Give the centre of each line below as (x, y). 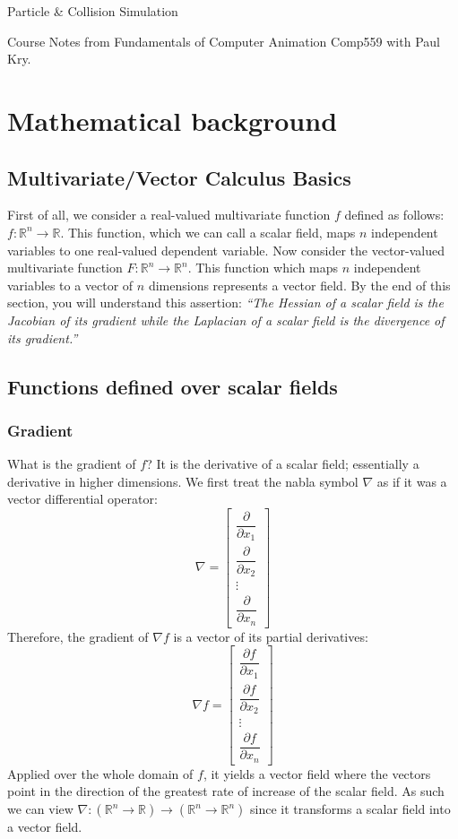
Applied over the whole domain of (100, 773)
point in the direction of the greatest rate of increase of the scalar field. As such (226, 791)
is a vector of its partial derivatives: (271, 636)
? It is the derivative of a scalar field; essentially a (283, 464)
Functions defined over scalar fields (173, 386)
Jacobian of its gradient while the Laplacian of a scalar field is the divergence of (226, 320)
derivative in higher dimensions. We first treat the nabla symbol (183, 481)
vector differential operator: (82, 499)
